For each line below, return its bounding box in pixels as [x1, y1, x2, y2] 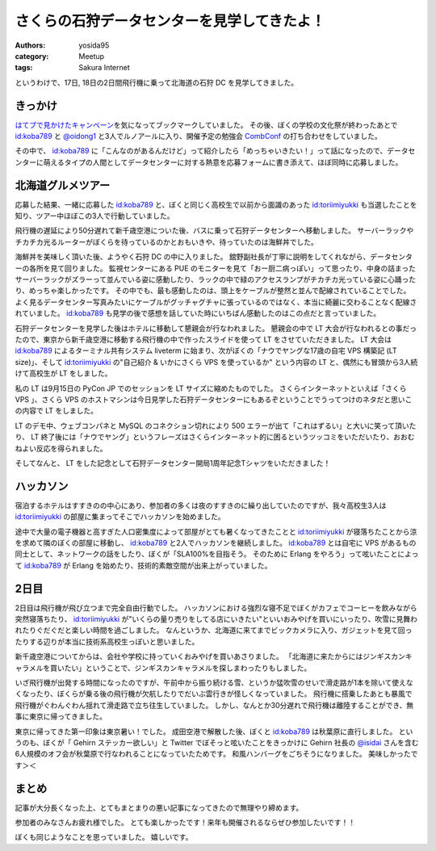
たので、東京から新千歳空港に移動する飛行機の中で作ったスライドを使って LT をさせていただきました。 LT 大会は [15, 335, 392, 344]
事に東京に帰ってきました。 [15, 711, 107, 722]
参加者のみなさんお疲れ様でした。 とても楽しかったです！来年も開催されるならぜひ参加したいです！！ [15, 818, 356, 828]
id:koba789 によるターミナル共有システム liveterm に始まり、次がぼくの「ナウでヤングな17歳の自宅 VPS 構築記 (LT [15, 346, 397, 355]
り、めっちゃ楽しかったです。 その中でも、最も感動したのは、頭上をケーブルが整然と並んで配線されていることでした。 [15, 286, 411, 296]
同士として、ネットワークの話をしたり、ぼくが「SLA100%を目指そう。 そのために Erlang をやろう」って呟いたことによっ [15, 549, 419, 559]
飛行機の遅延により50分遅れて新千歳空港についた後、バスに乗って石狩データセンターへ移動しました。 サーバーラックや [15, 226, 414, 236]
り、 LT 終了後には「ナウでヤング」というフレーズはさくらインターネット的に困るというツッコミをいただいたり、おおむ [15, 432, 415, 442]
